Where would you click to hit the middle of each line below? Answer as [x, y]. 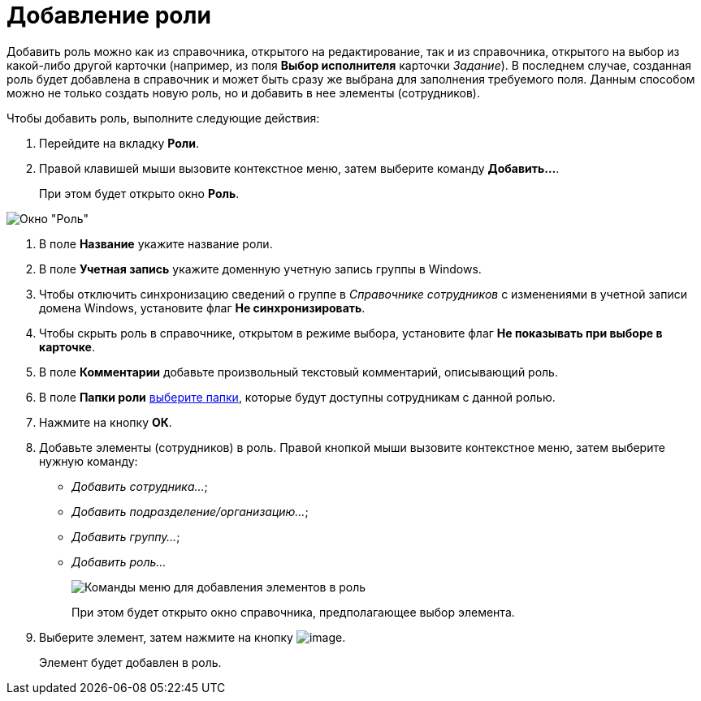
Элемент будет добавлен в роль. [130, 662]
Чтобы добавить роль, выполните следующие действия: [163, 118]
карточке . [67, 346]
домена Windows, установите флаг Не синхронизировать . [202, 307]
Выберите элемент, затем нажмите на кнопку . [193, 637]
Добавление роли [109, 15]
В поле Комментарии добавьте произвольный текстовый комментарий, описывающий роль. [299, 372]
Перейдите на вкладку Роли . [119, 143]
